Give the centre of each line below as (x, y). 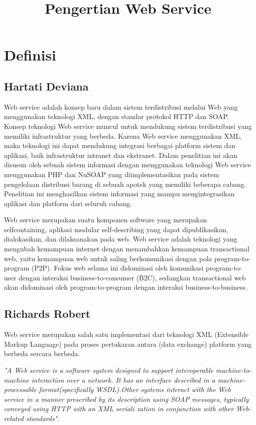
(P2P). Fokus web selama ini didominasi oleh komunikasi (118, 268)
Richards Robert (47, 314)
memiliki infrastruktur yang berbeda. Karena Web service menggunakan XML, (123, 136)
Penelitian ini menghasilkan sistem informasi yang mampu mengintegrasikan (119, 194)
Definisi (30, 55)
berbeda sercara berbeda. (42, 353)
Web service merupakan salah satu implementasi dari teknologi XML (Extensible (126, 334)
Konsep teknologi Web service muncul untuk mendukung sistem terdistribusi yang (128, 126)
